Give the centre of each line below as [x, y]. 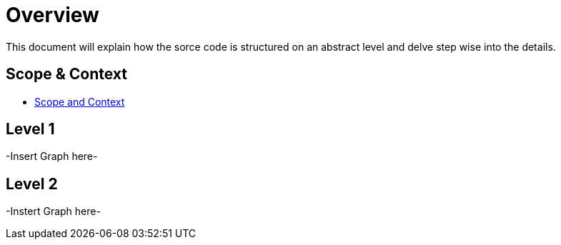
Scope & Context [67, 74]
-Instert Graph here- [53, 211]
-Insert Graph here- [52, 156]
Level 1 [30, 129]
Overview [53, 15]
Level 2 [32, 184]
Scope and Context [80, 101]
